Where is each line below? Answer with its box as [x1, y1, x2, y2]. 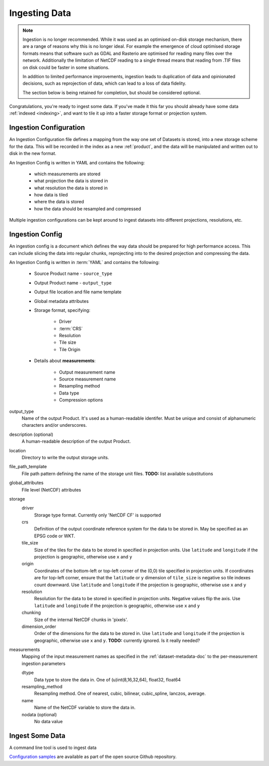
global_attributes [9, 480, 44, 486]
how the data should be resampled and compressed [34, 206, 141, 212]
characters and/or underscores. [21, 422, 87, 428]
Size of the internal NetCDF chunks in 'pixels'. [34, 617, 128, 623]
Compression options [59, 397, 103, 403]
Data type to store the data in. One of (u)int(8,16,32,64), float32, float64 [34, 676, 181, 682]
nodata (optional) [21, 711, 57, 717]
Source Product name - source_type [34, 270, 113, 276]
